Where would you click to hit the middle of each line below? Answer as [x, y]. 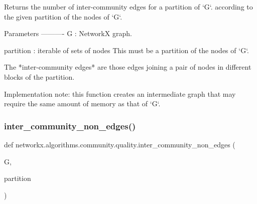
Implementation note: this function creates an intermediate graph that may [120, 93]
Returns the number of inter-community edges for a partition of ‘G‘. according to [128, 7]
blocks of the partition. [39, 76]
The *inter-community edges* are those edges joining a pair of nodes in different [128, 67]
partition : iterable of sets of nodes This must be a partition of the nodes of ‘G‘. [126, 50]
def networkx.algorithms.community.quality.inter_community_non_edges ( [120, 144]
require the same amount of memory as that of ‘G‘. [82, 104]
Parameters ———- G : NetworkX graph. [68, 33]
